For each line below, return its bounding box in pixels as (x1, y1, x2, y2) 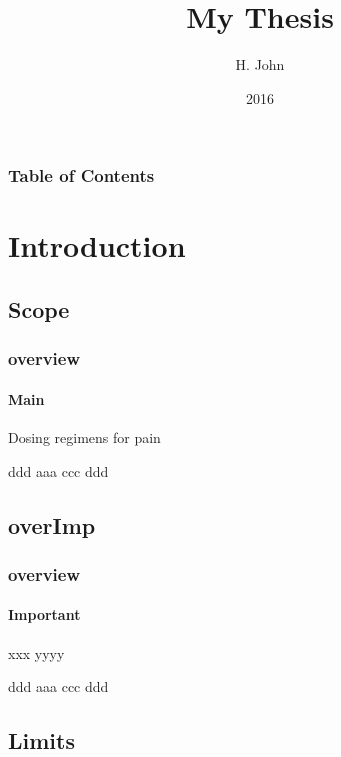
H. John (235, 54, 285, 75)
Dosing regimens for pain (8, 427, 161, 448)
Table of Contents (8, 163, 155, 188)
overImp (8, 509, 96, 540)
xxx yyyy (8, 642, 65, 663)
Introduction (8, 225, 186, 266)
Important (8, 604, 81, 625)
